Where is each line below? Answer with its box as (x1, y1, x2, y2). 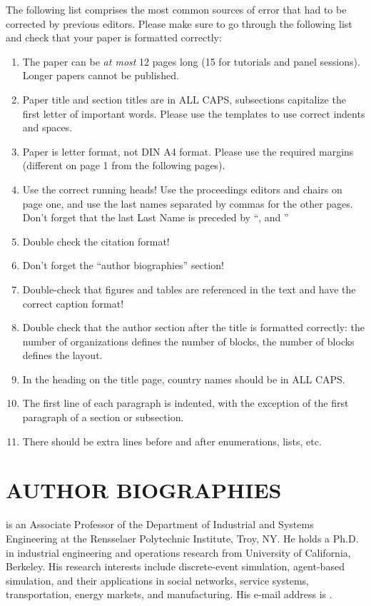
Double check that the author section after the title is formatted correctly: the (22, 320, 365, 335)
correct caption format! (22, 296, 124, 310)
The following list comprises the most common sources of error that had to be (6, 2, 347, 16)
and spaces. (22, 120, 73, 135)
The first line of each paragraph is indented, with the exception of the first (22, 395, 349, 410)
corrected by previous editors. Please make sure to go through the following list (6, 16, 352, 31)
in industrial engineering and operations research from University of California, (6, 545, 351, 560)
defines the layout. (22, 348, 103, 363)
